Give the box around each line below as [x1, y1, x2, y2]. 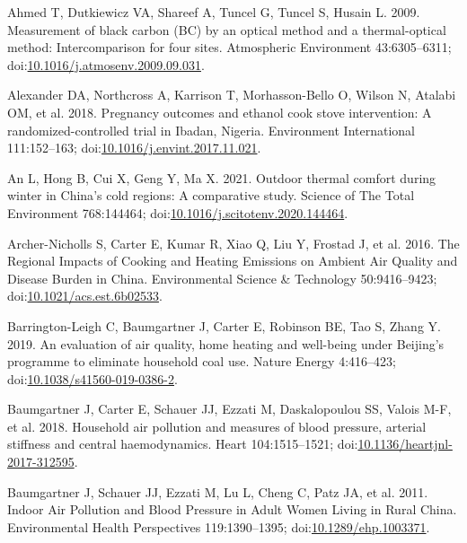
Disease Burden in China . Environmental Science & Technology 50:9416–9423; [7, 268, 437, 287]
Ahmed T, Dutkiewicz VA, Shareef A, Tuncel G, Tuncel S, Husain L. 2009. [7, 3, 420, 21]
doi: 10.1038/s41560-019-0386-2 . [7, 369, 178, 388]
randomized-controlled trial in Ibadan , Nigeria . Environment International [7, 120, 415, 139]
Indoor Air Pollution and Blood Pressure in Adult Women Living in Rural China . [7, 500, 457, 519]
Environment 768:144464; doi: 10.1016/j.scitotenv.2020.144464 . [7, 203, 348, 222]
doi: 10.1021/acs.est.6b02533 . [7, 286, 163, 305]
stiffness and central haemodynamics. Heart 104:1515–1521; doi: [7, 434, 358, 453]
